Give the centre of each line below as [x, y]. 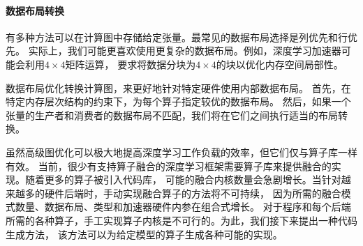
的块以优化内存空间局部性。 [280, 64]
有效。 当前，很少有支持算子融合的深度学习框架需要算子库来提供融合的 [169, 166]
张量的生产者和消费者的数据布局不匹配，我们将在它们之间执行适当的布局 [172, 115]
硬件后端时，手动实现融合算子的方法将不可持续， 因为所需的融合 [193, 193]
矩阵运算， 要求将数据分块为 [131, 64]
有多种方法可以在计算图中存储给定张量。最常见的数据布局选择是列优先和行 [177, 37]
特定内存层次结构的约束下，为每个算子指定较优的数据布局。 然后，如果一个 [178, 101]
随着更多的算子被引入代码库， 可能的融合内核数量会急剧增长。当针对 [183, 179]
